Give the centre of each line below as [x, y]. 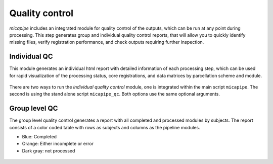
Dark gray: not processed [49, 150]
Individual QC [31, 57]
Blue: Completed [39, 137]
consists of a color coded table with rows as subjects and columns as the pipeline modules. [105, 127]
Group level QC [34, 108]
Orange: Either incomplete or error [58, 144]
